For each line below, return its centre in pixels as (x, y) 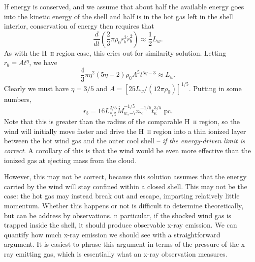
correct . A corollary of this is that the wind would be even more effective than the (127, 150)
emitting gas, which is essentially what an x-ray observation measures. (122, 253)
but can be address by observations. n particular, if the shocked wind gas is (118, 215)
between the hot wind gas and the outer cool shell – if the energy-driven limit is (125, 141)
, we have (43, 62)
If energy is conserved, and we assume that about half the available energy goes (124, 6)
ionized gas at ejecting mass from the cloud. (70, 160)
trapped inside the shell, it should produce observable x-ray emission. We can (121, 225)
